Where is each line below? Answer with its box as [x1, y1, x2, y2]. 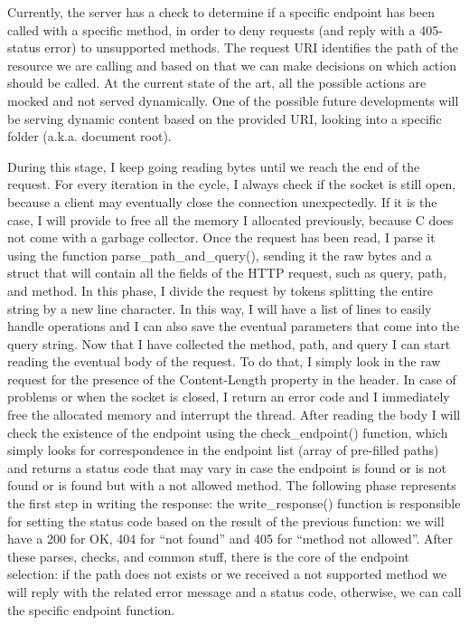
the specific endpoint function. [7, 600, 175, 619]
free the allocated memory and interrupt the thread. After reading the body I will [7, 405, 461, 424]
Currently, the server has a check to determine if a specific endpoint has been [7, 3, 435, 21]
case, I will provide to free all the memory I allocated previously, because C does [7, 210, 454, 229]
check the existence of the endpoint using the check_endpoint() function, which [7, 422, 448, 441]
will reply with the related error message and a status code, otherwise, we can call [7, 582, 462, 601]
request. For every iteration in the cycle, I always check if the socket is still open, [7, 175, 456, 194]
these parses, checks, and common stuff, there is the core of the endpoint [7, 546, 410, 565]
